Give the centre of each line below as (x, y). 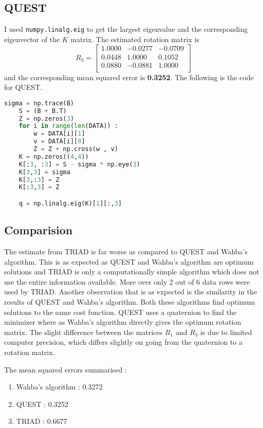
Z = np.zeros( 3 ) (46, 118)
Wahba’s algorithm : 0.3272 (59, 387)
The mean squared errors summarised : (65, 369)
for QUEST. (23, 87)
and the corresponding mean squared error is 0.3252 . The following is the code (129, 77)
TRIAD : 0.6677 (42, 421)
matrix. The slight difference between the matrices (83, 332)
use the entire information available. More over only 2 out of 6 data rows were (127, 281)
